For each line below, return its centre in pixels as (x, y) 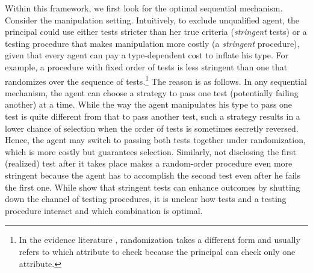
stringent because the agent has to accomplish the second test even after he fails (153, 175)
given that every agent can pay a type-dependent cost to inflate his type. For (147, 55)
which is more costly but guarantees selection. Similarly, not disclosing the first (151, 151)
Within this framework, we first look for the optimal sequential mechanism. (144, 8)
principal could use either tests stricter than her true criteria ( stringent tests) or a (156, 32)
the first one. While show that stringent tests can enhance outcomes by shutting (153, 187)
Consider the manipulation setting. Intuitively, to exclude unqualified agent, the (152, 20)
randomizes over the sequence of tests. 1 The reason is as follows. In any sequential (156, 80)
